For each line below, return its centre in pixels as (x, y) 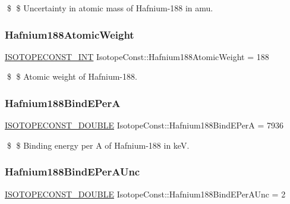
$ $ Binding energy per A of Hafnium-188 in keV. (98, 145)
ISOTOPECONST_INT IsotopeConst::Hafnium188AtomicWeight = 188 (137, 56)
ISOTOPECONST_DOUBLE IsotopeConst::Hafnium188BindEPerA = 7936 (144, 125)
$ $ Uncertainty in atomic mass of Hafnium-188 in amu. (110, 8)
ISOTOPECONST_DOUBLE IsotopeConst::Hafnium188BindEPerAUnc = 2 (145, 194)
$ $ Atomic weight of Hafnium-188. (72, 76)
